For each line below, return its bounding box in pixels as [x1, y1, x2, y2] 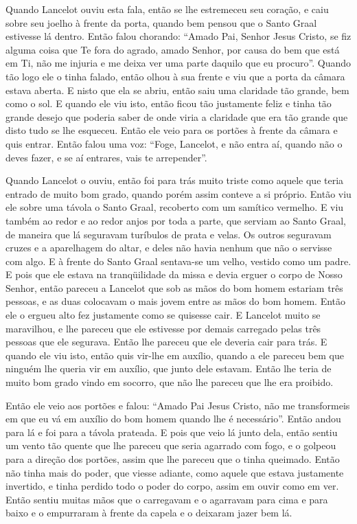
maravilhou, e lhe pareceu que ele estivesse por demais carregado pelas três [5, 321, 321, 335]
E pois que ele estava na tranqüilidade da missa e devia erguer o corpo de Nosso [5, 267, 343, 282]
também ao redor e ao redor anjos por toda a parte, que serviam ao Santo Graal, [5, 213, 347, 227]
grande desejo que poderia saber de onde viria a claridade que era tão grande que [5, 109, 348, 124]
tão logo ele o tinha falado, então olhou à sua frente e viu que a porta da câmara [5, 69, 345, 83]
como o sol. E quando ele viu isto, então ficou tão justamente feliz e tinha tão [5, 96, 332, 111]
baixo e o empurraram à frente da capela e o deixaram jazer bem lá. [5, 505, 292, 520]
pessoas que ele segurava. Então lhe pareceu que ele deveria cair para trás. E [5, 334, 327, 349]
